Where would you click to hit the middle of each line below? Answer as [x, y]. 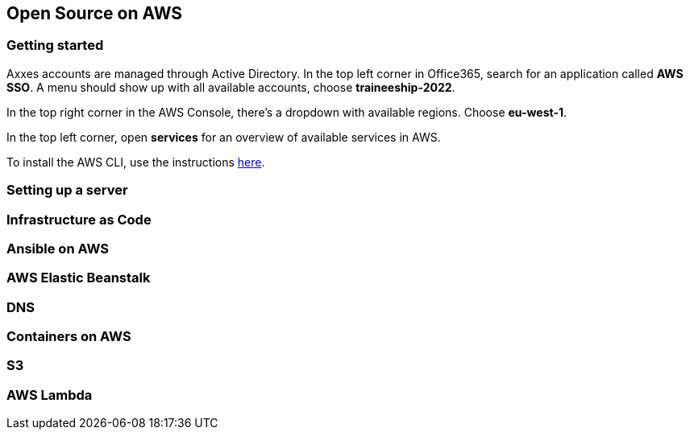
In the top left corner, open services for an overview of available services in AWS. [224, 137]
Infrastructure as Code [79, 219]
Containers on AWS [69, 337]
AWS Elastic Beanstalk [79, 278]
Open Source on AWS [95, 13]
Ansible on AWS [58, 248]
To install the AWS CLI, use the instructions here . [136, 162]
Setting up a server [67, 190]
